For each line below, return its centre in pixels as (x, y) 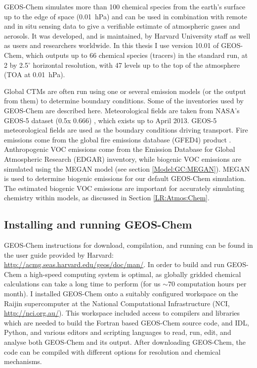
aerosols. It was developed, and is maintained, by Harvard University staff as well (127, 35)
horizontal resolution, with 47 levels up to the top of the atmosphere (136, 65)
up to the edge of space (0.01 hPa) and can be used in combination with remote (126, 16)
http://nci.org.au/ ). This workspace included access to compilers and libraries (122, 313)
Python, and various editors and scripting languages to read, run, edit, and (118, 332)
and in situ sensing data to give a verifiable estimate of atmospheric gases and (122, 26)
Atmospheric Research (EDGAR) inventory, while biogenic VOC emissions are (123, 159)
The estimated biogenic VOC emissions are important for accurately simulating (124, 188)
